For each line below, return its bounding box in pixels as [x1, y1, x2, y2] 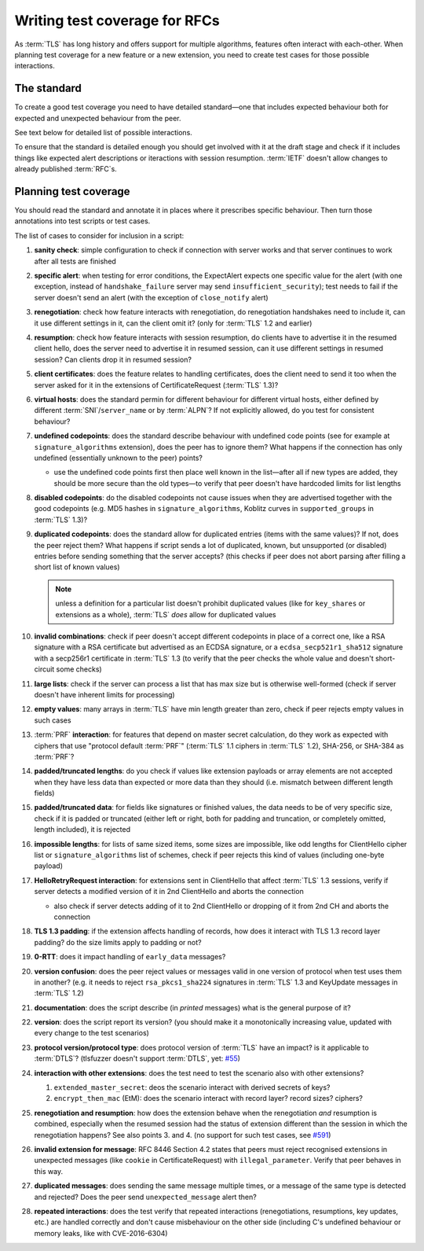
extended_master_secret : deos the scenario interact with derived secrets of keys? [53, 1083, 331, 1092]
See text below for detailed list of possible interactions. [14, 128, 192, 138]
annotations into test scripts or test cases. [14, 216, 151, 226]
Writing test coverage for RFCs [14, 12, 220, 29]
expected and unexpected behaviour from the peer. [14, 113, 181, 123]
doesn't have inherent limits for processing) [34, 690, 176, 699]
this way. [34, 1166, 63, 1176]
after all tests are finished [34, 256, 117, 266]
